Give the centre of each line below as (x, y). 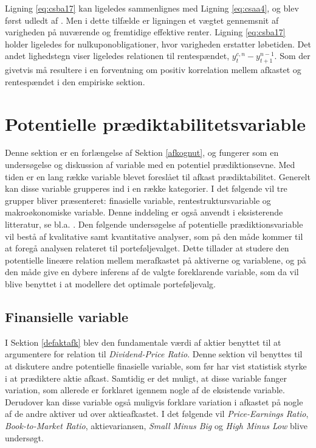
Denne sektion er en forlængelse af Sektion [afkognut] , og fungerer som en (142, 152)
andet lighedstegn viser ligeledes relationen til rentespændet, (117, 56)
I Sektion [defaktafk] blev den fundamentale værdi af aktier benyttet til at (143, 342)
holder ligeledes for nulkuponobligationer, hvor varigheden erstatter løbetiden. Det (158, 44)
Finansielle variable (67, 317)
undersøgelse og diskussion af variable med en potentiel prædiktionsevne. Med (150, 165)
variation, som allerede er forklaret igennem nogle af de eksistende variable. (145, 390)
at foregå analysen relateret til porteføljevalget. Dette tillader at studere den (147, 248)
